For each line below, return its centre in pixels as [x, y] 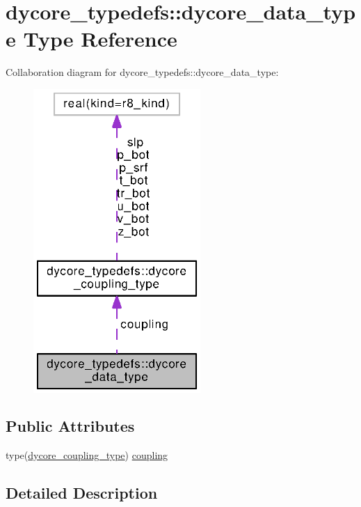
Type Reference [100, 39]
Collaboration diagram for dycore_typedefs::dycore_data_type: [142, 72]
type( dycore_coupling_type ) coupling [87, 455]
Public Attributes [70, 426]
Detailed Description [82, 493]
